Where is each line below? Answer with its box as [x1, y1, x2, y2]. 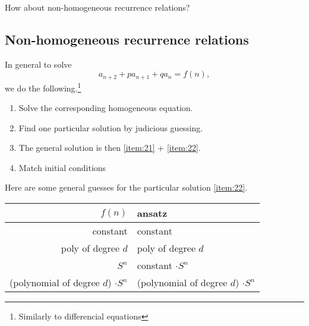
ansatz [137, 206, 168, 220]
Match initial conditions [18, 161, 106, 173]
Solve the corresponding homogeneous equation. [18, 102, 193, 114]
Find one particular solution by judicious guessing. [18, 121, 203, 134]
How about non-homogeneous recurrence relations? [5, 1, 190, 13]
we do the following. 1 [5, 80, 81, 94]
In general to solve [5, 58, 72, 70]
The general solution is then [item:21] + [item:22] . [18, 141, 201, 154]
